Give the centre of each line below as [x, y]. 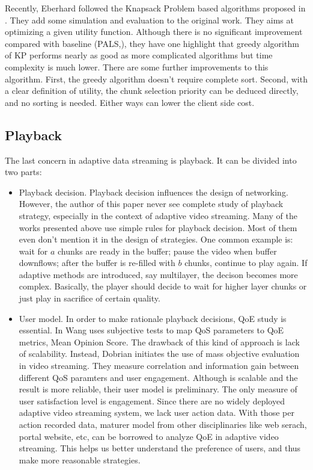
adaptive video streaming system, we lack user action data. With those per [156, 413]
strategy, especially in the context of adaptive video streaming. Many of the [158, 215]
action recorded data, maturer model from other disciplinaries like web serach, [163, 425]
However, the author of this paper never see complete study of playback [151, 204]
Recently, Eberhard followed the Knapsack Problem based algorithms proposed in [155, 8]
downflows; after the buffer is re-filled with [97, 263]
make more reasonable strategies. [80, 459]
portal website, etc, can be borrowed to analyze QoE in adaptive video [149, 436]
